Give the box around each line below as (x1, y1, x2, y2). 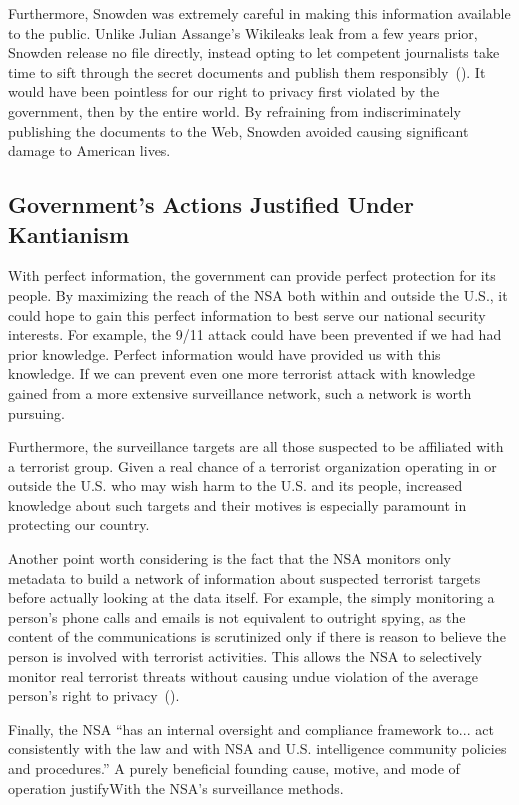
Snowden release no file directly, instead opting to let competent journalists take (8, 42, 500, 63)
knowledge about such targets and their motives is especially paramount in (8, 494, 467, 515)
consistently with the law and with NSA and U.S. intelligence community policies (8, 738, 507, 759)
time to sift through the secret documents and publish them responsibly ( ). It (8, 61, 486, 82)
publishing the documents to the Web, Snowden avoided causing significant (8, 120, 469, 141)
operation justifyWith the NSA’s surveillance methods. (8, 777, 344, 798)
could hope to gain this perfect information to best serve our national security (8, 304, 486, 325)
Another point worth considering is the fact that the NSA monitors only (8, 548, 451, 569)
